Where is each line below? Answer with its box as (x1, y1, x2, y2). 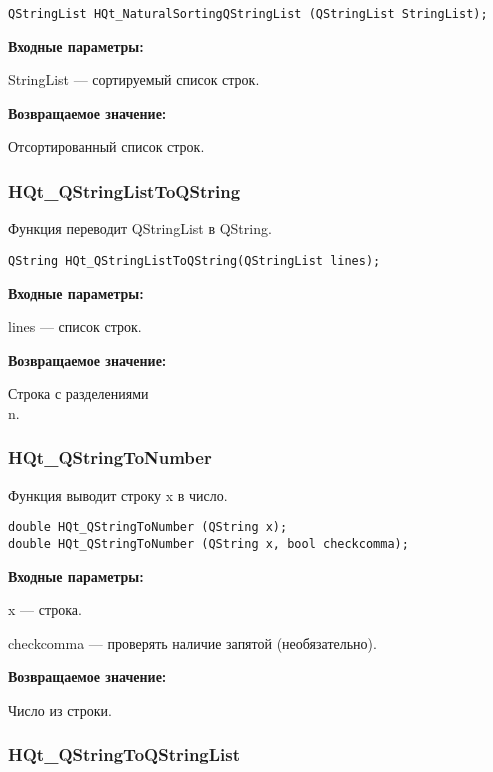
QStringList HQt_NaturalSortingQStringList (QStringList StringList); (8, 7, 488, 21)
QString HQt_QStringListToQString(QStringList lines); (8, 253, 381, 268)
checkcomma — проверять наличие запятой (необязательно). (8, 632, 377, 653)
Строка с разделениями (8, 383, 149, 404)
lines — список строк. (8, 316, 142, 337)
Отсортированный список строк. (8, 136, 205, 157)
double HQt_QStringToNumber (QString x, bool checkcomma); (8, 536, 409, 551)
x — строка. (8, 599, 82, 620)
